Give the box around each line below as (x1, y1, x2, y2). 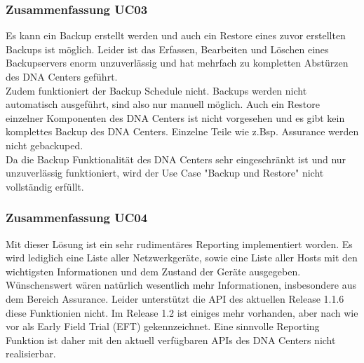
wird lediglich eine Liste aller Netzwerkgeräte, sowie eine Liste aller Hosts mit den (6, 250, 358, 265)
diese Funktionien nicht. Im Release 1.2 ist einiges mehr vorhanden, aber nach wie (6, 305, 358, 320)
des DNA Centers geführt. (6, 69, 118, 83)
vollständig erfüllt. (6, 179, 84, 193)
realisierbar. (6, 346, 56, 361)
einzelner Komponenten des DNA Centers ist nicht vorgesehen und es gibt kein (6, 110, 345, 125)
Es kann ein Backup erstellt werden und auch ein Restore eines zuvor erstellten (6, 28, 346, 43)
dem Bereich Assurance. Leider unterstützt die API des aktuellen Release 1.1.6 (6, 291, 344, 306)
